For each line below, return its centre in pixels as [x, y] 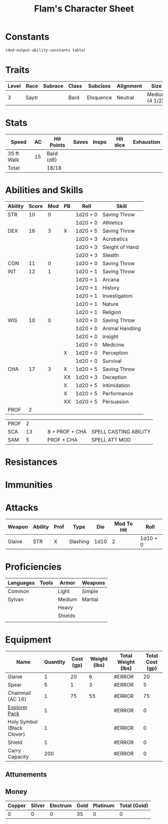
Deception [114, 377]
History [111, 287]
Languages [21, 583]
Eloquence [99, 97]
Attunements [26, 775]
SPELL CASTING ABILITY [121, 432]
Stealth [110, 255]
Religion [112, 312]
